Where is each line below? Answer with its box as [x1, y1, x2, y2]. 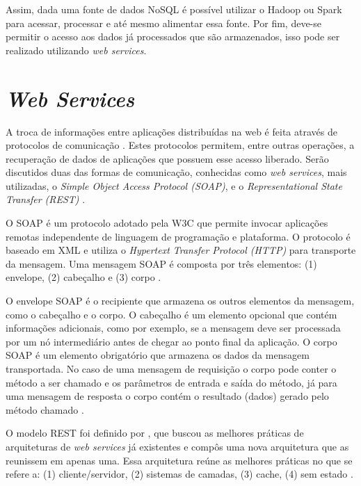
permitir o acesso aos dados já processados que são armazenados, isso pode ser [6, 29, 340, 44]
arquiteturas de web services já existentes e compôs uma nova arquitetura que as [6, 439, 349, 453]
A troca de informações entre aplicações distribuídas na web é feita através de [6, 124, 337, 138]
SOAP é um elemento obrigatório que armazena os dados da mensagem [6, 348, 310, 362]
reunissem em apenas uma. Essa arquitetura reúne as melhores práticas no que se [6, 453, 353, 467]
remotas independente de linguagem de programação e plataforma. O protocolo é [6, 229, 351, 243]
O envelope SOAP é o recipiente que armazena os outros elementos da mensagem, [6, 293, 355, 308]
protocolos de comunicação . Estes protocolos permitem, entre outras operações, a [6, 138, 355, 152]
